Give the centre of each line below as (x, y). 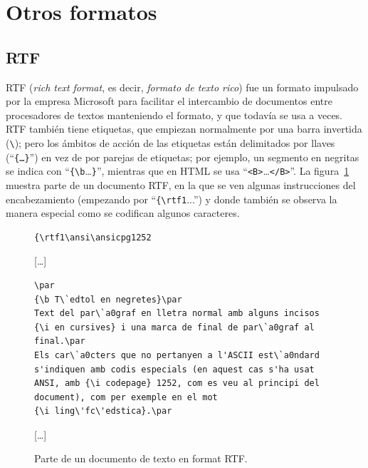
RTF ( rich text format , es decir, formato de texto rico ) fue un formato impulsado (182, 87)
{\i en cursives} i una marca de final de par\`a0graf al (174, 327)
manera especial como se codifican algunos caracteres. (123, 213)
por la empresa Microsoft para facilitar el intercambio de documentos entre (169, 101)
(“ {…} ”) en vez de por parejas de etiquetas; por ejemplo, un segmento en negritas (183, 157)
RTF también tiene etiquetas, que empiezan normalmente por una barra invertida (184, 129)
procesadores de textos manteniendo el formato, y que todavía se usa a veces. (174, 115)
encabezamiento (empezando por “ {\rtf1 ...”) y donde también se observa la (172, 199)
